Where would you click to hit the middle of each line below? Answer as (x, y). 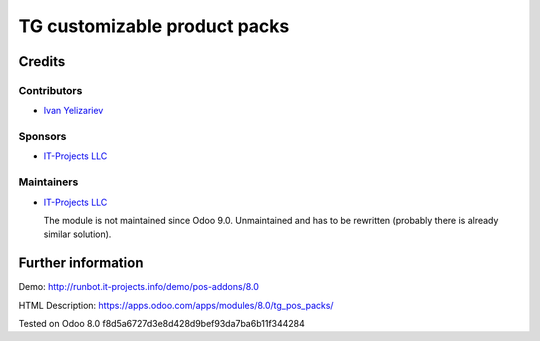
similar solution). (77, 234)
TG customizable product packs (154, 26)
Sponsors (42, 137)
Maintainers (48, 182)
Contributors (50, 90)
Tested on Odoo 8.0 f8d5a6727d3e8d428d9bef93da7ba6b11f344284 (161, 324)
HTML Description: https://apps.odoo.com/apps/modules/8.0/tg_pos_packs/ (176, 305)
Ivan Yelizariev (73, 111)
